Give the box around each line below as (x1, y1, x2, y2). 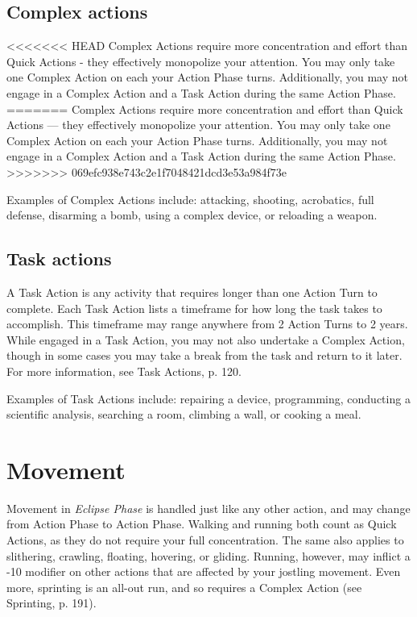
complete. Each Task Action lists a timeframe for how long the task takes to (6, 299, 382, 316)
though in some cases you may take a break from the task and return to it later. (6, 347, 403, 364)
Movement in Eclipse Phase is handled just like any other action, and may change (6, 499, 411, 516)
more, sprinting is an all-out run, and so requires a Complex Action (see (6, 578, 362, 595)
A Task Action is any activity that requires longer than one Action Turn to (6, 283, 378, 300)
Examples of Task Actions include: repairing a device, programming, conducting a (6, 390, 411, 406)
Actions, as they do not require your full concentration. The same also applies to (6, 532, 404, 548)
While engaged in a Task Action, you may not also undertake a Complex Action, (6, 331, 405, 348)
